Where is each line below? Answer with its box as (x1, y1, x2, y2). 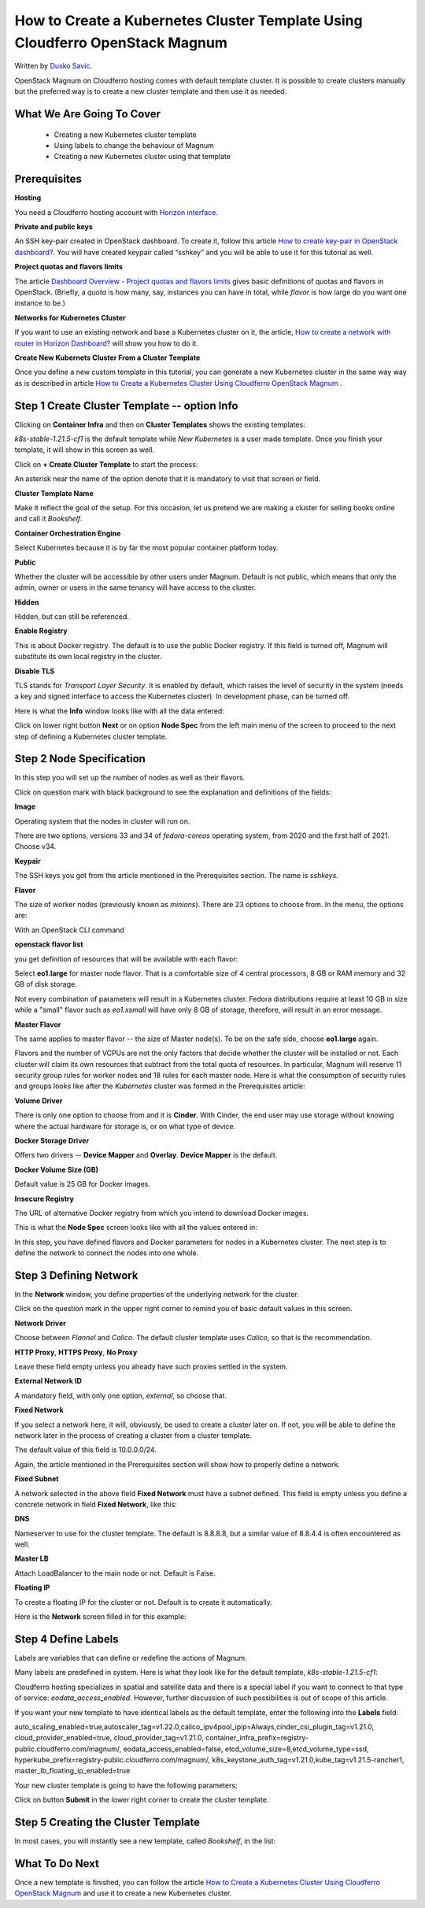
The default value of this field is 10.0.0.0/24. (14, 1445, 157, 1454)
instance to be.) (14, 298, 66, 308)
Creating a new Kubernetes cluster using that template (54, 152, 231, 161)
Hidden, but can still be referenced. (14, 612, 130, 621)
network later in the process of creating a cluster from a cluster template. (14, 1430, 252, 1440)
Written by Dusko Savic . (14, 61, 93, 71)
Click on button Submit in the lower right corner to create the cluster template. (14, 1795, 269, 1805)
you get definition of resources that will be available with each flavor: (14, 954, 238, 964)
